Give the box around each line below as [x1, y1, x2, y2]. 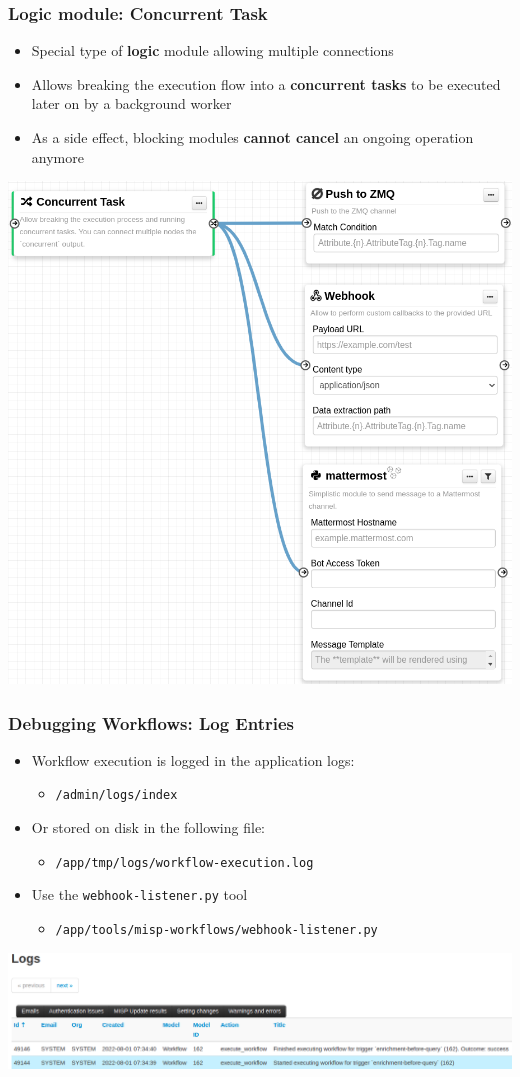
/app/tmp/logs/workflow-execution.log [55, 855, 314, 870]
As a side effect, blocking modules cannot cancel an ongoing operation [31, 127, 474, 147]
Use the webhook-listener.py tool [31, 884, 248, 905]
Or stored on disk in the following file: [31, 817, 265, 838]
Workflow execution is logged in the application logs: [31, 749, 355, 770]
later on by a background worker [31, 93, 232, 114]
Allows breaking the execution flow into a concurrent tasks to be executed [31, 73, 501, 94]
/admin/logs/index [55, 788, 178, 803]
